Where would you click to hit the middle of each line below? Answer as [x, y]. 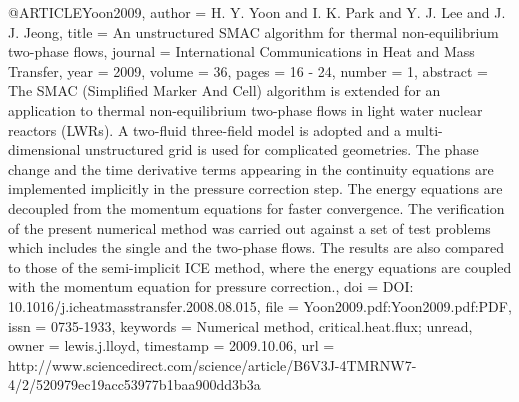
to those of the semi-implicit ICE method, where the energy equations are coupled [260, 266]
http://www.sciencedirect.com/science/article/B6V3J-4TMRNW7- [212, 364]
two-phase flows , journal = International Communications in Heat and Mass [241, 51]
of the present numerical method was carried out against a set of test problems [249, 227]
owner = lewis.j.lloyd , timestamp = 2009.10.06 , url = [171, 345]
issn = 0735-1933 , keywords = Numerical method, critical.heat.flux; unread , [240, 325]
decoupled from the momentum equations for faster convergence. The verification [256, 207]
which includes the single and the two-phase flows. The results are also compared [256, 247]
